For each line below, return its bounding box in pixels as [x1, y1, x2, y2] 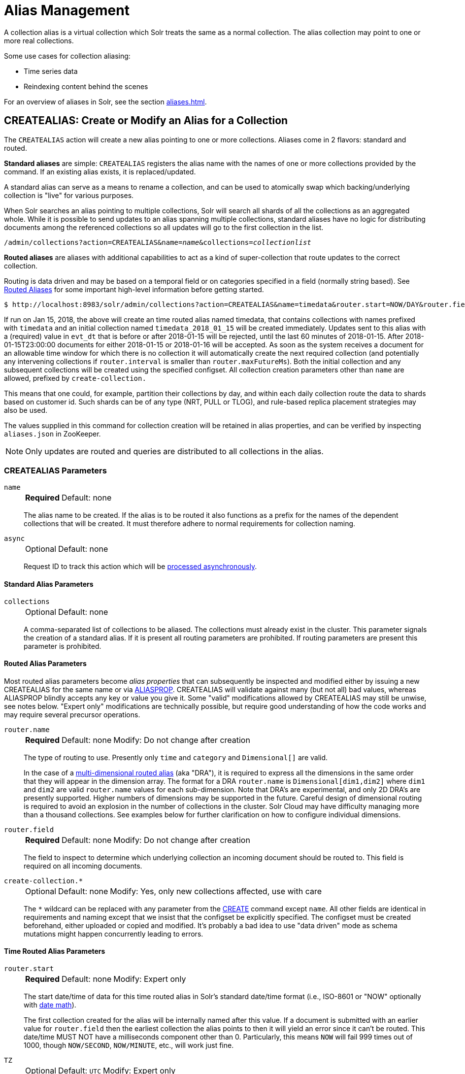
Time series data [24, 67, 78, 75]
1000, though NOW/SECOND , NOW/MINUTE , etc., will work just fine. [24, 1041, 234, 1049]
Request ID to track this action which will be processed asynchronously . [24, 562, 257, 571]
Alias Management [4, 2, 130, 19]
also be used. [4, 405, 48, 414]
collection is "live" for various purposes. [4, 191, 134, 200]
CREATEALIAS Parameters [4, 465, 107, 475]
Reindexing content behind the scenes [24, 82, 148, 91]
